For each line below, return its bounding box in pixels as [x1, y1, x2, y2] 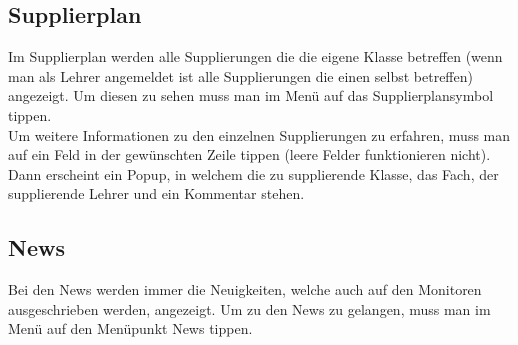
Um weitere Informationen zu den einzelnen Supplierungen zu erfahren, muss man [8, 124, 511, 145]
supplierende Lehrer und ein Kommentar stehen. [8, 183, 305, 204]
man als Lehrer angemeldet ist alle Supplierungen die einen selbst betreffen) [8, 65, 473, 86]
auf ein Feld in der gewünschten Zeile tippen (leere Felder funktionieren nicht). [8, 144, 491, 165]
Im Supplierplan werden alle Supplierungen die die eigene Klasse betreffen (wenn [8, 46, 503, 67]
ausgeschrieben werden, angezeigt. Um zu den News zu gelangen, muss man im [8, 298, 491, 319]
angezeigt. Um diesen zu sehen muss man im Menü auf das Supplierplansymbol [8, 85, 494, 106]
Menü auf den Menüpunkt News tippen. [8, 318, 253, 339]
